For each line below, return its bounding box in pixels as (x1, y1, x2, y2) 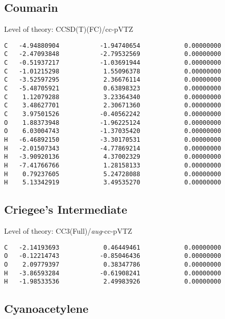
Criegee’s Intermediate (4, 201, 127, 217)
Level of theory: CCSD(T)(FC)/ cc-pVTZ (4, 24, 134, 34)
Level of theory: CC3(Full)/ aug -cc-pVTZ (4, 226, 133, 236)
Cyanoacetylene (4, 301, 89, 316)
